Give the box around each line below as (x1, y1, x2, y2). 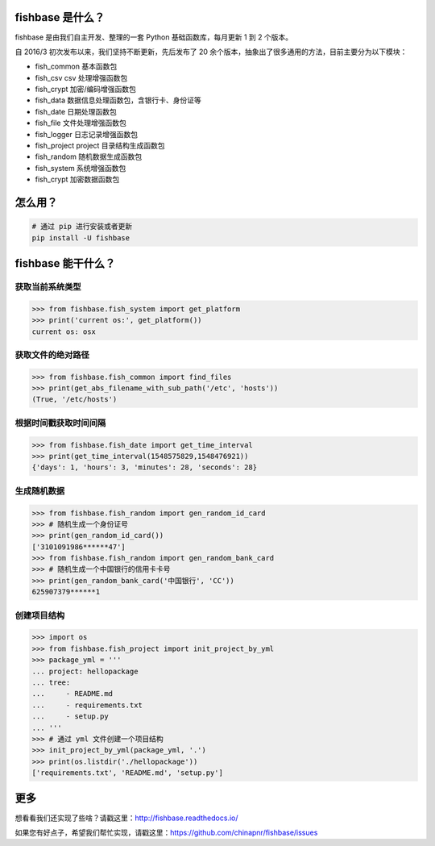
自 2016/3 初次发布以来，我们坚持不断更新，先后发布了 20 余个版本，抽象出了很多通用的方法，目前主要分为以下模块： (14, 47, 408, 56)
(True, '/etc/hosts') (31, 395, 118, 404)
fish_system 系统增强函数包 (35, 163, 126, 173)
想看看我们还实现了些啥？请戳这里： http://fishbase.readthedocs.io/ (14, 813, 238, 823)
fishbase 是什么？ (14, 10, 105, 24)
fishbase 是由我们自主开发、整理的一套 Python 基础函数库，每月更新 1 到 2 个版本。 (14, 32, 293, 42)
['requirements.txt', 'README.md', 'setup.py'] (31, 769, 223, 777)
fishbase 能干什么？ (14, 256, 116, 270)
